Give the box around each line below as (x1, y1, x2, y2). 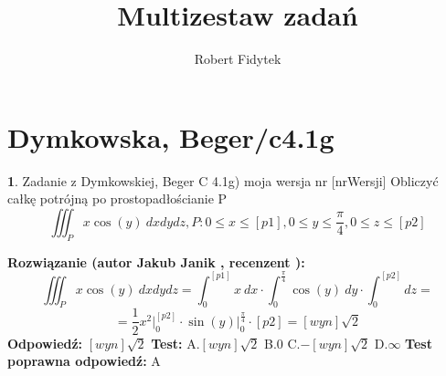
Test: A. (151, 333, 200, 352)
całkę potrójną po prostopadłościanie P (7, 189, 228, 208)
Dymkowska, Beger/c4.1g (7, 118, 334, 155)
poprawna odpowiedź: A (7, 351, 161, 371)
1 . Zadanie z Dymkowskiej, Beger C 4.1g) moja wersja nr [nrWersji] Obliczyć (7, 171, 439, 190)
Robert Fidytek (194, 49, 281, 68)
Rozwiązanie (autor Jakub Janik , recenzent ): (7, 252, 305, 271)
